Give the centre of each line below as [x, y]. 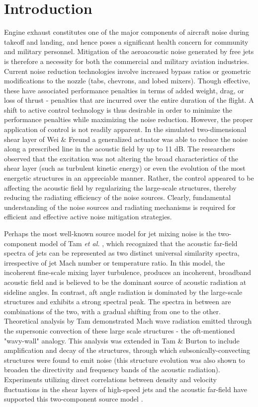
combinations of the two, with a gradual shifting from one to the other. [112, 311]
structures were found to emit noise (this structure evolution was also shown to [125, 360]
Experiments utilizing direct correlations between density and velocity [110, 379]
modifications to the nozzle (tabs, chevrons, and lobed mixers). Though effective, [127, 81]
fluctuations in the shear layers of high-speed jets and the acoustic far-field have [126, 389]
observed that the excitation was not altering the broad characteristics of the [121, 158]
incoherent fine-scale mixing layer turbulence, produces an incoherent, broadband [128, 272]
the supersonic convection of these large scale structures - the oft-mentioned [120, 330]
